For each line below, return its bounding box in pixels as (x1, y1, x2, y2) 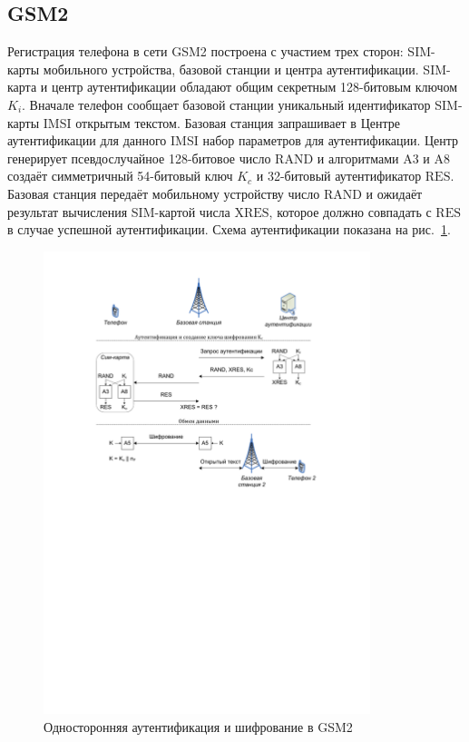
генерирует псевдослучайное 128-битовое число (7, 148, 271, 167)
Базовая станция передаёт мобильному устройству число (7, 183, 320, 203)
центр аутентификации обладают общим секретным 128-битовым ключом (51, 77, 458, 96)
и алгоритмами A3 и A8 (317, 148, 451, 167)
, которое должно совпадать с (269, 202, 432, 221)
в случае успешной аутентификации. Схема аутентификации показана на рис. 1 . (7, 220, 451, 239)
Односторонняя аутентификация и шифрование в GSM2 (44, 717, 353, 737)
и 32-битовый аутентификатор (256, 166, 422, 185)
